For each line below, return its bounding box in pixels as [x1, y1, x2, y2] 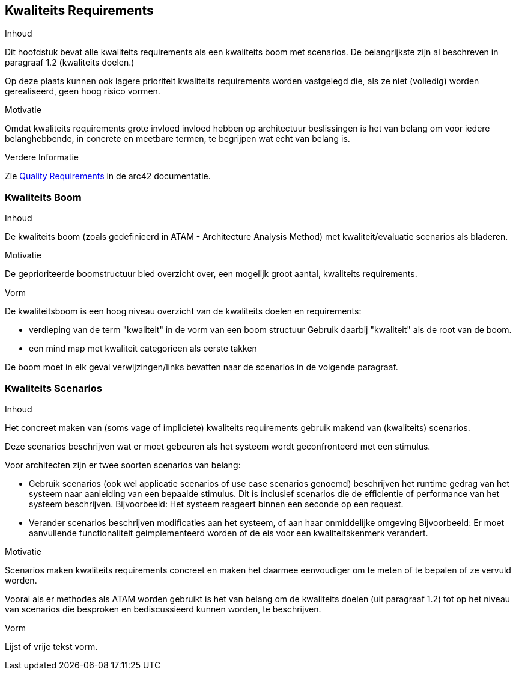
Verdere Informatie [5, 152, 79, 163]
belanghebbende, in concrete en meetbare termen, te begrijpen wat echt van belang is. [5, 133, 350, 144]
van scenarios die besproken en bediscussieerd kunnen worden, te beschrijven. [5, 603, 321, 614]
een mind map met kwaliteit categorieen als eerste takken [29, 343, 257, 354]
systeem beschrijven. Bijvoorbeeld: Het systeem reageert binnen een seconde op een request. [29, 498, 404, 509]
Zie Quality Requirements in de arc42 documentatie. [5, 171, 211, 182]
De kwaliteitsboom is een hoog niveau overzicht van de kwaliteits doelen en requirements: [5, 306, 362, 317]
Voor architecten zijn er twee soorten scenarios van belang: [5, 459, 241, 470]
